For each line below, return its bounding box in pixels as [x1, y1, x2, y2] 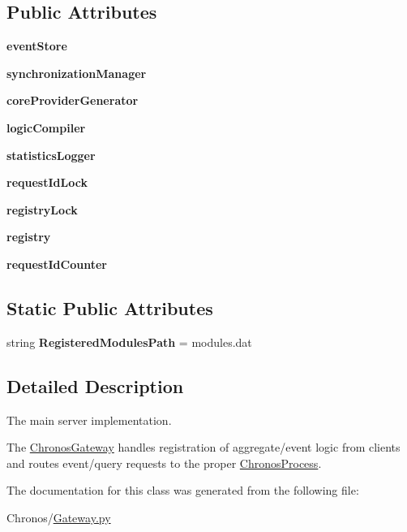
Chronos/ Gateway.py [6, 508, 111, 526]
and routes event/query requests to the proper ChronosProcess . [6, 454, 322, 471]
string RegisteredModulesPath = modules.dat [6, 333, 252, 350]
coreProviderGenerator [6, 92, 139, 109]
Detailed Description [6, 373, 184, 398]
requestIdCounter [6, 255, 107, 272]
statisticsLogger [6, 146, 96, 163]
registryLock [6, 201, 78, 218]
